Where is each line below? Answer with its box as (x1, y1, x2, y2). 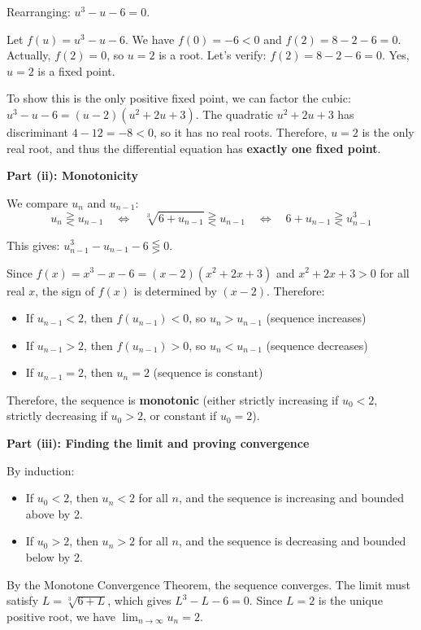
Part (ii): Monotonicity (7, 167, 138, 184)
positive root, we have (7, 607, 115, 624)
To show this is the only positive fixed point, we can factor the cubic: (7, 90, 351, 107)
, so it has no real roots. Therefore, (153, 123, 328, 140)
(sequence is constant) (153, 364, 263, 381)
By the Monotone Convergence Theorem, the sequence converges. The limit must (7, 575, 411, 593)
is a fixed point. (37, 62, 115, 79)
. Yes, (382, 46, 410, 63)
